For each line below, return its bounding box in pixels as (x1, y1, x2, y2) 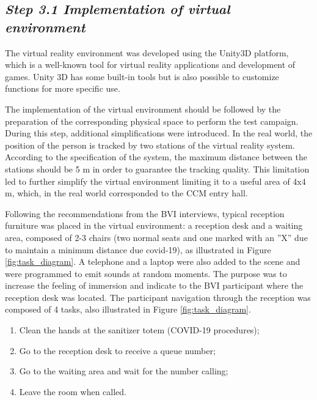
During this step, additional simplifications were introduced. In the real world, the (5, 127, 313, 139)
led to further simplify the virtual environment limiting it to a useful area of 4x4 (5, 174, 306, 187)
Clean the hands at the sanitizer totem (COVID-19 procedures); (19, 324, 260, 336)
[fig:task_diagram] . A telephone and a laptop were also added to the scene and (5, 255, 301, 268)
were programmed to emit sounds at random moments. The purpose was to (5, 267, 287, 280)
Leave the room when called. (19, 385, 127, 398)
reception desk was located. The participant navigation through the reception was (5, 291, 311, 303)
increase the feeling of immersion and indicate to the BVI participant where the (5, 279, 304, 292)
